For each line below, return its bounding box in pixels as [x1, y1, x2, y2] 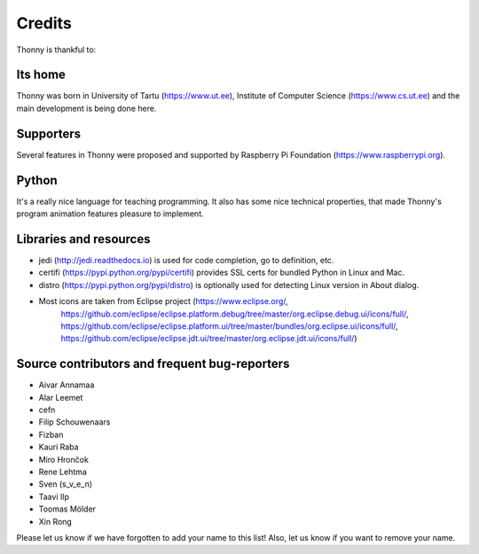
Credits [16, 13, 73, 33]
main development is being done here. [16, 103, 157, 113]
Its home [16, 67, 67, 82]
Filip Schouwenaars [38, 417, 111, 427]
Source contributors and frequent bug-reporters [16, 356, 290, 371]
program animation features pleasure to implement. [16, 208, 204, 219]
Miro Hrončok [38, 454, 89, 464]
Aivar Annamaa [38, 379, 95, 390]
